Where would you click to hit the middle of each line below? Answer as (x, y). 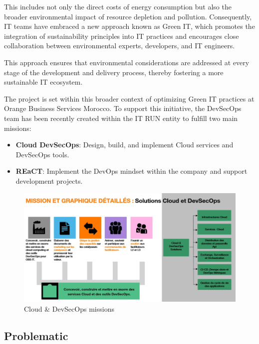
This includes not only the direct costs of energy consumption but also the (118, 6)
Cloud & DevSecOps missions (69, 308)
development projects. (49, 180)
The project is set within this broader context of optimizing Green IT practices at (129, 98)
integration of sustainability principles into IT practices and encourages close (122, 36)
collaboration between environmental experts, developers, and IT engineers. (120, 46)
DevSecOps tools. (42, 154)
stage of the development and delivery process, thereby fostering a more (114, 72)
